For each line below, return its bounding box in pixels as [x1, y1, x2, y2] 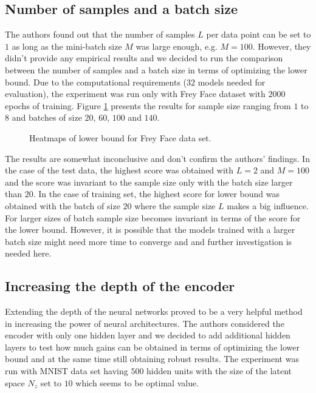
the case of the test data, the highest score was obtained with [5, 164, 234, 176]
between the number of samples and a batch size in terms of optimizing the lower [5, 63, 307, 76]
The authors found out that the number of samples [5, 28, 195, 41]
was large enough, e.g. [136, 39, 218, 52]
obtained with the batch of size [5, 199, 120, 212]
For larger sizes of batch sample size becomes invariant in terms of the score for [5, 211, 301, 224]
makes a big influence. [227, 199, 309, 212]
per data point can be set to [206, 28, 311, 41]
